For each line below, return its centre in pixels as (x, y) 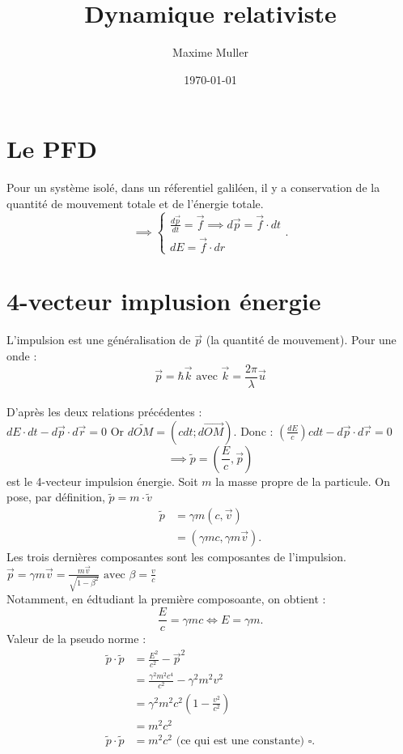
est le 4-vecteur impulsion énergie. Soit (102, 481)
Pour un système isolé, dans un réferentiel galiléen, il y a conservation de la (193, 187)
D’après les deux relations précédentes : (104, 412)
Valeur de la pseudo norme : (76, 639)
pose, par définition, (56, 497)
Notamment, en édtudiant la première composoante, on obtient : (166, 599)
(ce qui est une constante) (240, 741)
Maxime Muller (210, 52)
